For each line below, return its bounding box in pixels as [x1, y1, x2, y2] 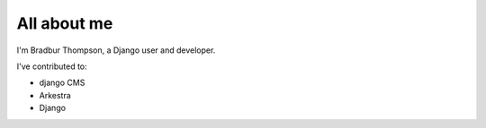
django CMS [39, 77, 85, 89]
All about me [16, 13, 113, 33]
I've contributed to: [16, 61, 87, 72]
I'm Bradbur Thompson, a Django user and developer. [16, 45, 216, 55]
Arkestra [39, 90, 71, 100]
